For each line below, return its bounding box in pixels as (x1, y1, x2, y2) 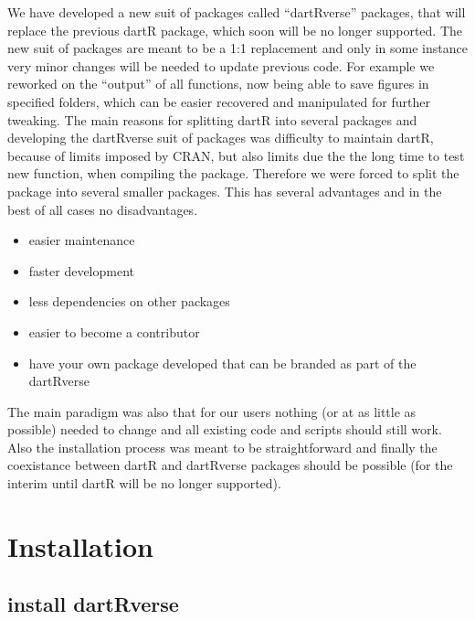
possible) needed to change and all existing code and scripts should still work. (7, 420, 442, 439)
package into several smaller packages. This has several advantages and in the (7, 181, 442, 200)
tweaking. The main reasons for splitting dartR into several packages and (7, 110, 417, 129)
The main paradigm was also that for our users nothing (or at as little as (7, 401, 417, 421)
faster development (28, 261, 135, 280)
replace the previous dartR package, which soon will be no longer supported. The (7, 20, 463, 39)
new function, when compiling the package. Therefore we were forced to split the (7, 164, 459, 183)
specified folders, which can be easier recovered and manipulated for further (7, 91, 430, 111)
